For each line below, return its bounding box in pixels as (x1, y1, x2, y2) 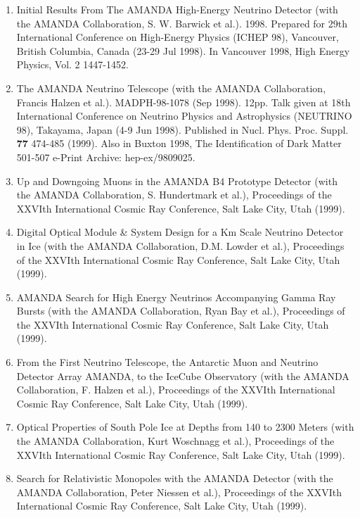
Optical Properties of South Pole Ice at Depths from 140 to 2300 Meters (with (16, 419, 354, 434)
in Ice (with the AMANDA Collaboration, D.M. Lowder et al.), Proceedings (16, 238, 345, 253)
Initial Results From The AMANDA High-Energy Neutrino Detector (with (16, 2, 338, 16)
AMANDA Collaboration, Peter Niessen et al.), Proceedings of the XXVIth (16, 484, 342, 499)
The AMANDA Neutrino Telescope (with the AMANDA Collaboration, (16, 80, 326, 95)
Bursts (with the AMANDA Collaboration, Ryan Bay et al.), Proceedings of (16, 303, 345, 318)
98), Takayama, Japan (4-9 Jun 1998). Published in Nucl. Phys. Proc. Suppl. (16, 122, 349, 137)
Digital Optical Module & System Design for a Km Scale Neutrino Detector (16, 225, 344, 239)
